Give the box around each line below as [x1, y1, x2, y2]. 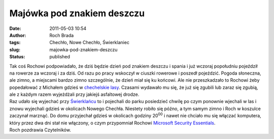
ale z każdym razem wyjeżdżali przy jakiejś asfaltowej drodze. [9, 91, 140, 97]
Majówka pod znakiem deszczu [9, 8, 145, 19]
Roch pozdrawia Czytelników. [9, 127, 71, 133]
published [49, 54, 71, 60]
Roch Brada [49, 32, 74, 38]
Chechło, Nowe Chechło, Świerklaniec [49, 40, 129, 46]
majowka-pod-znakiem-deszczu [49, 46, 118, 53]
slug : [9, 46, 20, 53]
